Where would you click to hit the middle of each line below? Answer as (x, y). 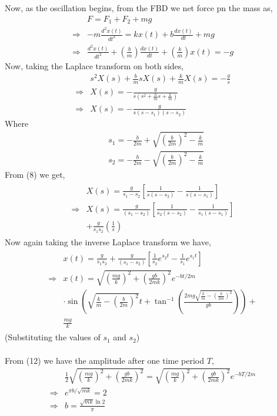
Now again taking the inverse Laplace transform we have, (108, 241)
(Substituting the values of (53, 337)
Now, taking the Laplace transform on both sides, (94, 65)
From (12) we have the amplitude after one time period (105, 360)
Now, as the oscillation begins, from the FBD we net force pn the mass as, (139, 8)
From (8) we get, (35, 174)
